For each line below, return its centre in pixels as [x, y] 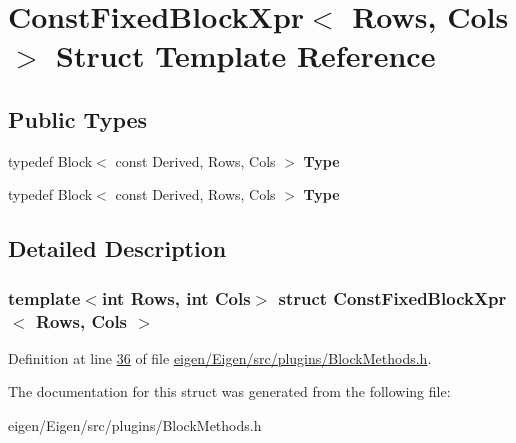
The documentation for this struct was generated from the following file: [229, 391]
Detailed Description [117, 248]
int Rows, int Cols [176, 297]
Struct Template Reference [246, 55]
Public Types [78, 118]
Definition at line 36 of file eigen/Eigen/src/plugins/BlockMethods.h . [220, 357]
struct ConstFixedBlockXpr [392, 297]
